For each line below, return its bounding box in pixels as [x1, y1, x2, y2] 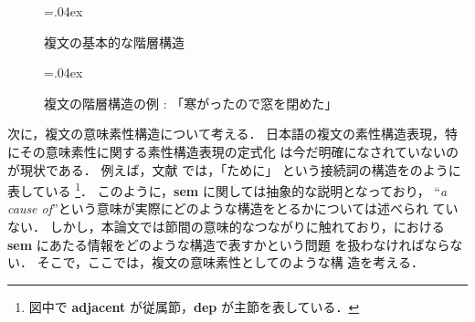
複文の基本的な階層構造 [44, 32, 185, 51]
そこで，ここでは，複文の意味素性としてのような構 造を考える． [37, 253, 424, 272]
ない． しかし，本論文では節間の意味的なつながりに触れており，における [7, 217, 445, 235]
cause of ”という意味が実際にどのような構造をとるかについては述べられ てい [7, 199, 459, 218]
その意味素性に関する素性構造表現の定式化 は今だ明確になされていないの [19, 141, 459, 161]
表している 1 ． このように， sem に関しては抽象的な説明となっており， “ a [7, 179, 448, 200]
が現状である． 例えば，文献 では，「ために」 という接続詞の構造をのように [7, 160, 461, 179]
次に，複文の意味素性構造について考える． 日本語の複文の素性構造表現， [7, 124, 446, 143]
